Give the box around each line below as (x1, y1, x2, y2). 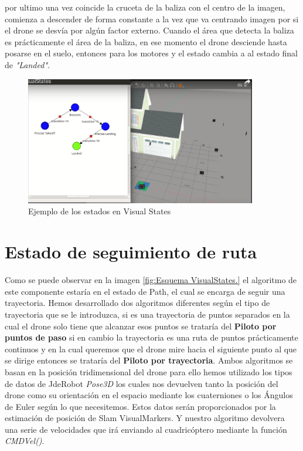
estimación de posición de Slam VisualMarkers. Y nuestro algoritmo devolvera (5, 412, 285, 424)
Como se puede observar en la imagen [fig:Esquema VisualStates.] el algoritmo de (5, 274, 297, 286)
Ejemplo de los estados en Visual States (28, 205, 171, 217)
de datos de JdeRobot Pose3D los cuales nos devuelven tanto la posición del (5, 377, 278, 389)
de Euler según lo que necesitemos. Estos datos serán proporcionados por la (5, 400, 276, 412)
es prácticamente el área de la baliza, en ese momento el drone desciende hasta (5, 35, 287, 48)
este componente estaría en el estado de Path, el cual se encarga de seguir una (5, 285, 285, 297)
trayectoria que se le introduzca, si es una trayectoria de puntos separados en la (5, 308, 290, 320)
